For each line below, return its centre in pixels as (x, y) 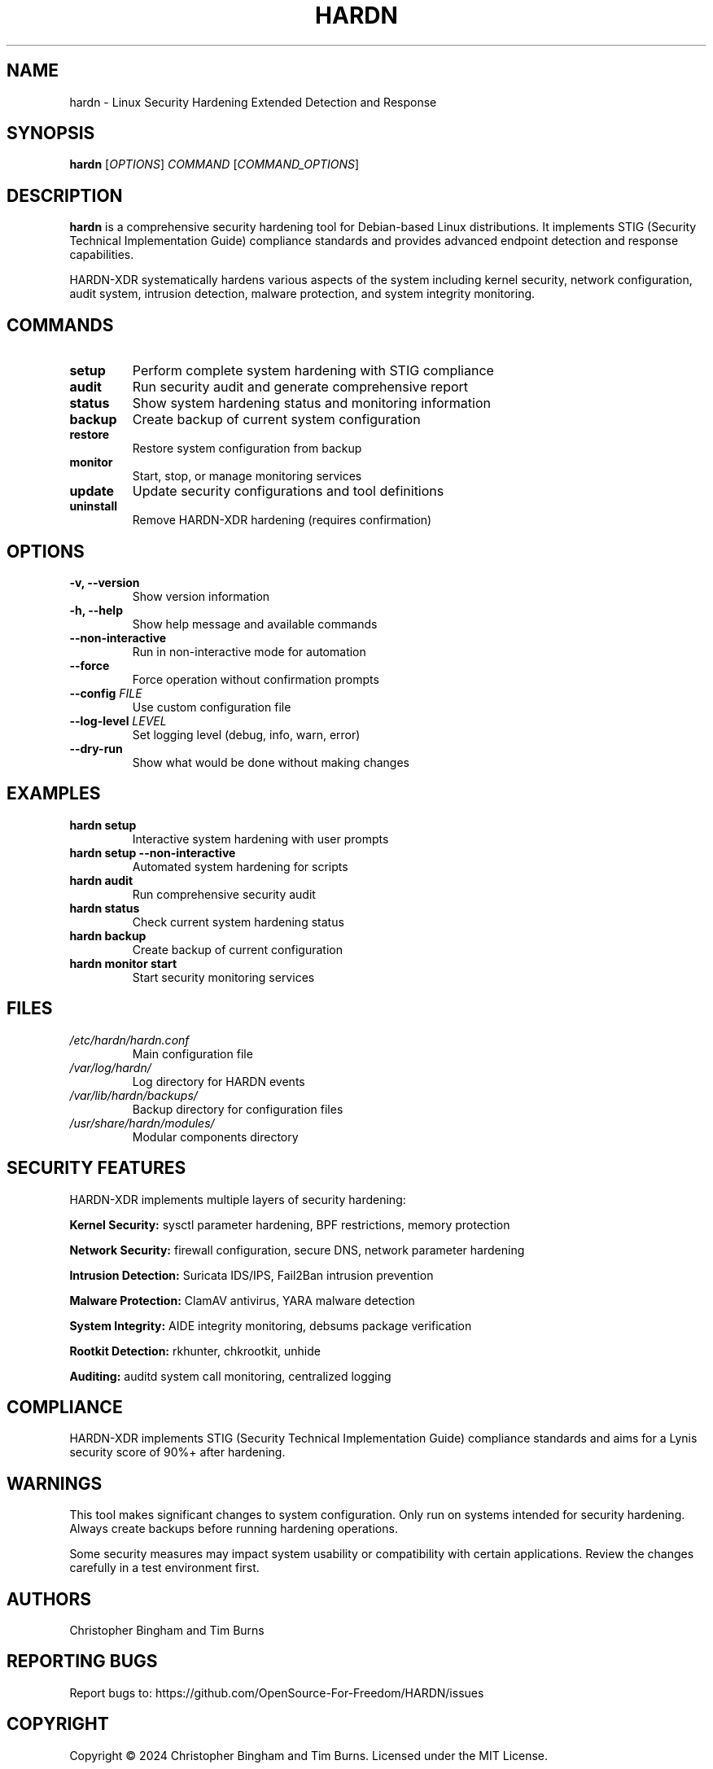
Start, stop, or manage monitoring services (247, 476)
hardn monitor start (123, 963)
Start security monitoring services (223, 977)
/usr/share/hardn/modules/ (142, 1123)
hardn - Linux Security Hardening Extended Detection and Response (253, 102)
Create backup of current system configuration (276, 420)
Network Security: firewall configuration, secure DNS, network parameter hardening (297, 1250)
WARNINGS (55, 1483)
